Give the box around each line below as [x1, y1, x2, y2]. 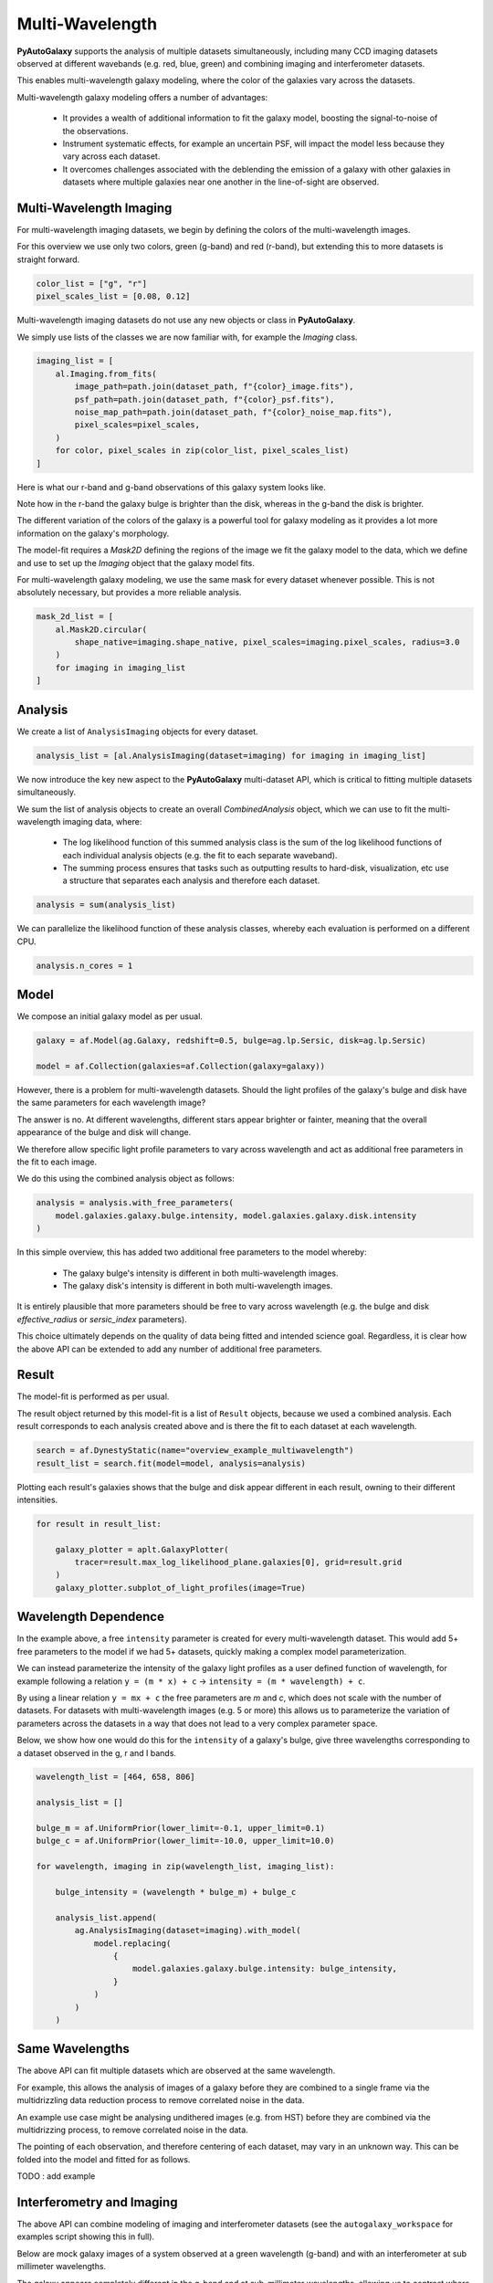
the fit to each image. [16, 1156, 98, 1168]
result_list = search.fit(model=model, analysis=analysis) [36, 1457, 306, 1468]
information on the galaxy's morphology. [16, 528, 170, 539]
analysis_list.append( [55, 1912, 157, 1922]
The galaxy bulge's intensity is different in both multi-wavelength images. [62, 1268, 339, 1278]
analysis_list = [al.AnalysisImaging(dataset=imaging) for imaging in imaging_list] [36, 750, 426, 761]
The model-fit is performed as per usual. [16, 1391, 170, 1402]
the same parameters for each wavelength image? [16, 1097, 206, 1109]
